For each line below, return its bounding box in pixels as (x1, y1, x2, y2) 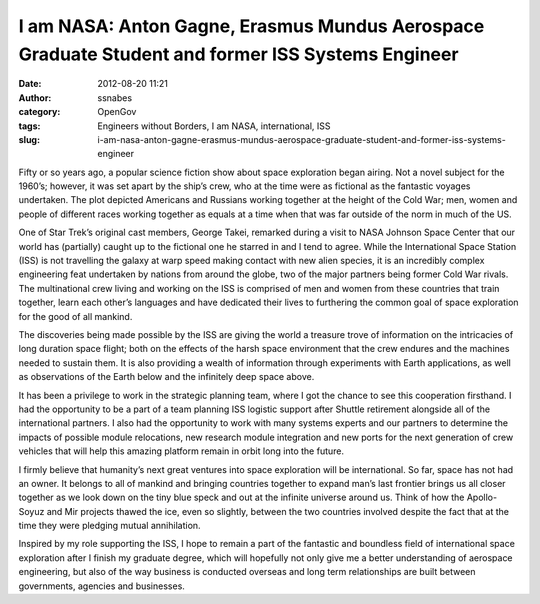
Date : (18, 78, 42, 90)
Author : (18, 91, 52, 104)
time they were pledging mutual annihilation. (18, 520, 201, 532)
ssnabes (97, 91, 133, 104)
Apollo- (466, 491, 498, 504)
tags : (18, 120, 41, 132)
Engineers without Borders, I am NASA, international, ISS (97, 120, 331, 132)
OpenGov (97, 106, 137, 118)
